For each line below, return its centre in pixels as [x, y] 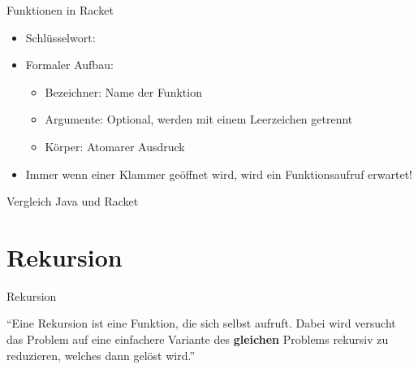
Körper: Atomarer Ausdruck [115, 146]
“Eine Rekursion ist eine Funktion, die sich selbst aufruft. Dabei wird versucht [201, 323]
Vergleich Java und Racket [73, 201]
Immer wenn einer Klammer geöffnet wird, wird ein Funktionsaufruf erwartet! [219, 174]
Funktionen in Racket [60, 10]
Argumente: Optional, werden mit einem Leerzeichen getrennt [199, 119]
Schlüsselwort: [60, 37]
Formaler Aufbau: [69, 65]
